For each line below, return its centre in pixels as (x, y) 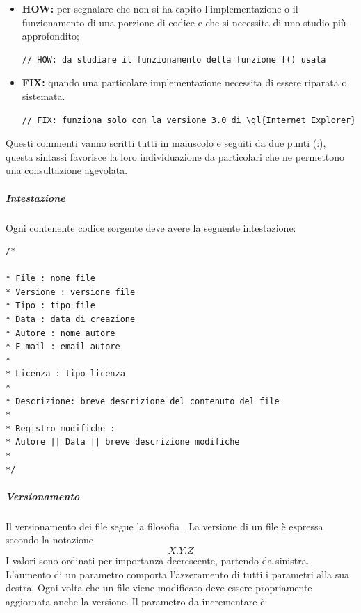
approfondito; (50, 36)
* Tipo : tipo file (50, 306)
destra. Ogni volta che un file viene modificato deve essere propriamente (159, 588)
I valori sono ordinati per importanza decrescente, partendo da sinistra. (158, 560)
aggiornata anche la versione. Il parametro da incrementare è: (137, 601)
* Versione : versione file (71, 292)
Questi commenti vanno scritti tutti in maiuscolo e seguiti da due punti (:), (166, 143)
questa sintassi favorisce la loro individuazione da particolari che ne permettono (175, 156)
